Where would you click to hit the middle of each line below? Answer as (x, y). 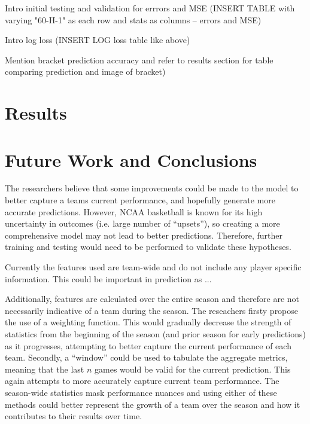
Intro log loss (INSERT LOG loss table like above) (98, 40)
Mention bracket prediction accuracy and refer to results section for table (139, 60)
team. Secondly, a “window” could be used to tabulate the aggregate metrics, (146, 357)
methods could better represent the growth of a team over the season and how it (153, 404)
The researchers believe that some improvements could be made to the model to (152, 188)
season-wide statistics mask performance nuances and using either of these (141, 392)
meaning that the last (45, 369)
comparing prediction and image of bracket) (85, 71)
